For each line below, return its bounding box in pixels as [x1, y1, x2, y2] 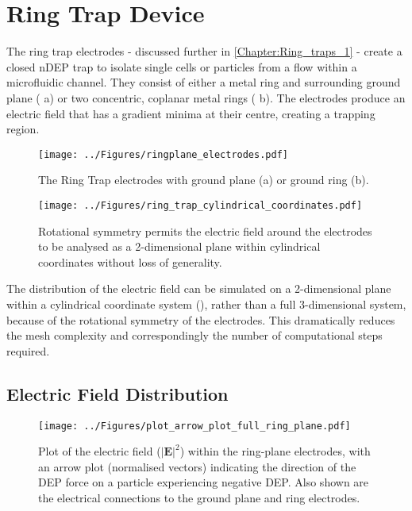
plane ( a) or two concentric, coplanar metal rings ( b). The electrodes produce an [6, 89, 406, 106]
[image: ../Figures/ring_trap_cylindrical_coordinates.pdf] [38, 199, 363, 211]
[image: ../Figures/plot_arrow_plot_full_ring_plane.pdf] [38, 420, 351, 432]
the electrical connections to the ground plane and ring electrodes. [38, 489, 360, 505]
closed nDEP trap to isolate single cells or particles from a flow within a [6, 58, 357, 75]
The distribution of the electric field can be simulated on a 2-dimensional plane [6, 280, 391, 297]
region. [6, 121, 40, 137]
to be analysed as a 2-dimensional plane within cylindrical [38, 238, 321, 255]
